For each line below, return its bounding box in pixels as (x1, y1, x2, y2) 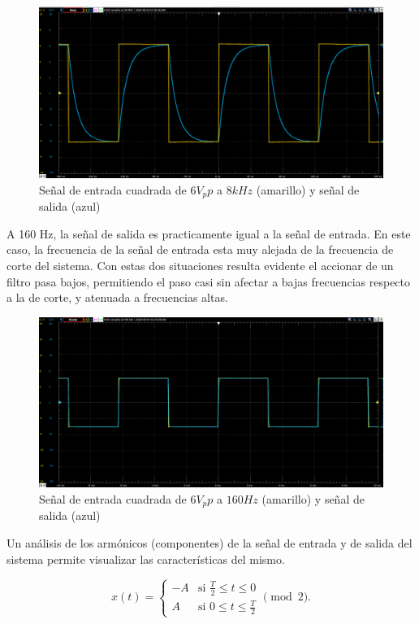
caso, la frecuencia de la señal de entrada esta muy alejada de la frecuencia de (6, 241, 394, 258)
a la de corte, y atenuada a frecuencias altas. (6, 289, 228, 306)
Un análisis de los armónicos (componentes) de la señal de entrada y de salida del (6, 534, 413, 551)
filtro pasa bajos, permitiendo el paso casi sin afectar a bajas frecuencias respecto (6, 273, 411, 290)
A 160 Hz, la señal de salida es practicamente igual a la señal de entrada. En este (6, 225, 411, 242)
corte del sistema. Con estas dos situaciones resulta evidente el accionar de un (6, 257, 394, 273)
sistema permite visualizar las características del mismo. (6, 550, 285, 567)
